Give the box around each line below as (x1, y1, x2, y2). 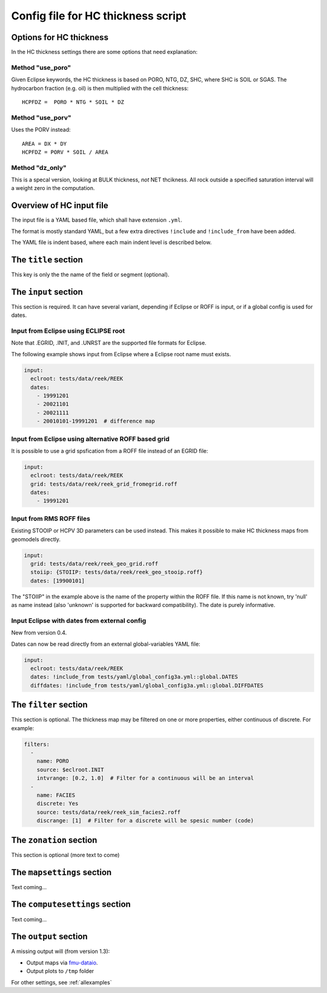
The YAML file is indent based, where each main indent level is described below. (11, 239, 212, 246)
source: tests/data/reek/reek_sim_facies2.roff (36, 808, 181, 816)
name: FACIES (36, 792, 76, 799)
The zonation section (11, 835, 97, 845)
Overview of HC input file (11, 200, 108, 211)
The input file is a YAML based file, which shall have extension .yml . (11, 216, 183, 224)
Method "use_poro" (11, 63, 71, 72)
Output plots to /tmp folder (26, 968, 94, 975)
